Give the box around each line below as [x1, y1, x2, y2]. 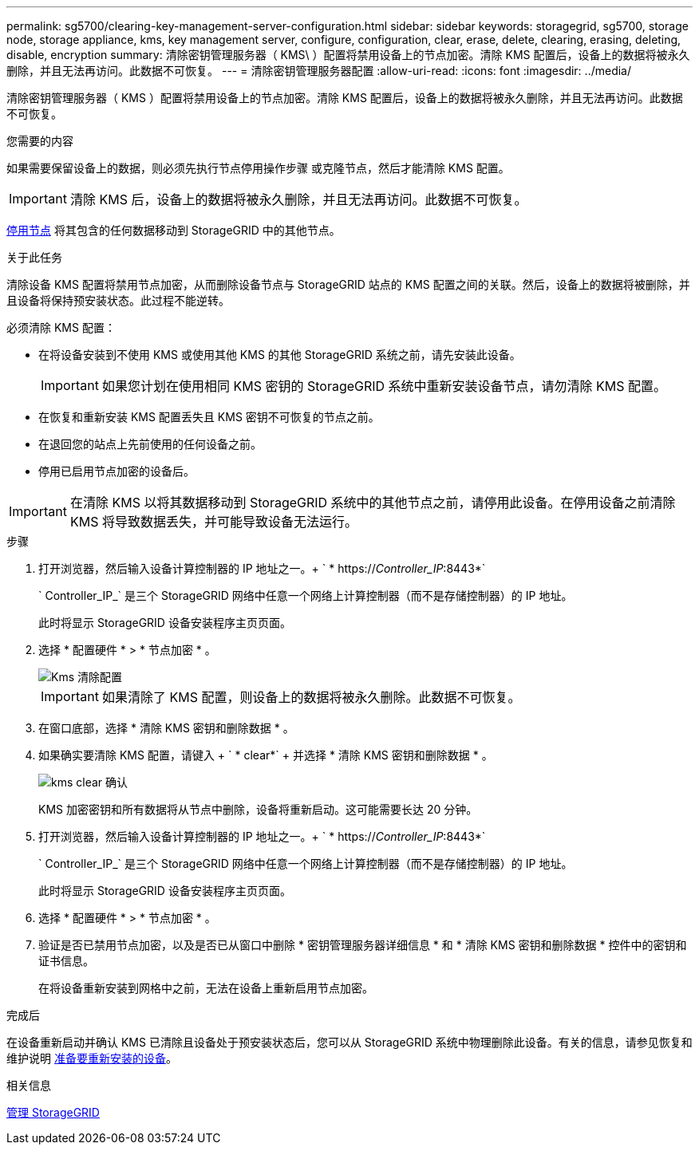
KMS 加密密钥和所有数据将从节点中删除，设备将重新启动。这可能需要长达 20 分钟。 [38, 802, 478, 816]
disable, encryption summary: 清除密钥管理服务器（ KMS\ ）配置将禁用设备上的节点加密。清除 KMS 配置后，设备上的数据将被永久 [6, 48, 690, 61]
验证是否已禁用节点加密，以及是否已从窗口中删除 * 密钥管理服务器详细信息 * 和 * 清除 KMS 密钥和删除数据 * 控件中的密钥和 [38, 938, 687, 952]
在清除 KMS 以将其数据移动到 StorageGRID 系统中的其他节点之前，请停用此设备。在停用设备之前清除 [69, 495, 676, 510]
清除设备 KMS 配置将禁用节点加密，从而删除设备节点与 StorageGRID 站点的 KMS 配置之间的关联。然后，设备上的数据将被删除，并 [6, 278, 690, 291]
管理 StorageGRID [6, 1106, 100, 1119]
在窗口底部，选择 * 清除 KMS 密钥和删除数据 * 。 [38, 721, 294, 735]
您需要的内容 [6, 134, 73, 148]
